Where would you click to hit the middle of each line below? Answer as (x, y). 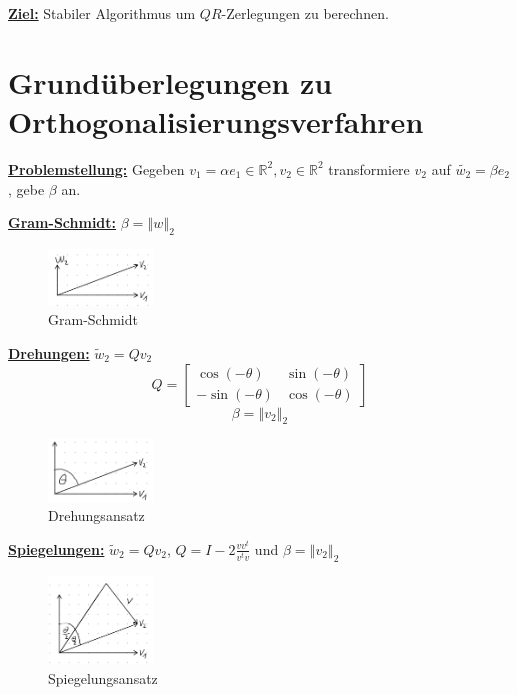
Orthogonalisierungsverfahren (216, 120)
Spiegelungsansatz (103, 677)
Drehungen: (49, 353)
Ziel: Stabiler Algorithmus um (102, 13)
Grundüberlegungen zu (170, 81)
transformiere (369, 168)
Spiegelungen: (56, 548)
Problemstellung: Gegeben (96, 168)
